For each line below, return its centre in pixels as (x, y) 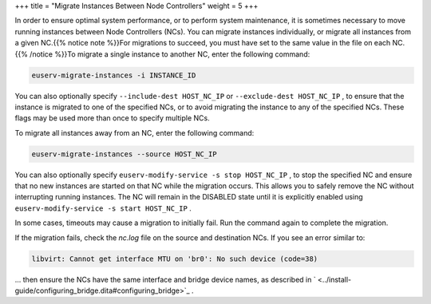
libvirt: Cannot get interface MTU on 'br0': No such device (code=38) (175, 259)
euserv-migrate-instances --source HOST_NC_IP (124, 154)
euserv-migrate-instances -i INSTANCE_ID (114, 75)
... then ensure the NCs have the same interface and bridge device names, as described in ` (165, 279)
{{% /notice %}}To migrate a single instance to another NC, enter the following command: (162, 54)
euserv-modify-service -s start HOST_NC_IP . (103, 208)
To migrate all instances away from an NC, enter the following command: (134, 132)
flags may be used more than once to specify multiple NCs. (113, 118)
